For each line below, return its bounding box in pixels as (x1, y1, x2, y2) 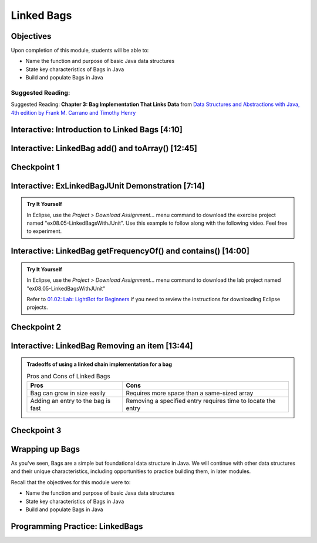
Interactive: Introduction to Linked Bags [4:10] (11, 124, 183, 135)
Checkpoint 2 (11, 322, 62, 332)
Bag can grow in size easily (30, 389, 106, 397)
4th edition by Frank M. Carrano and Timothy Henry (11, 109, 136, 116)
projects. (26, 304, 48, 311)
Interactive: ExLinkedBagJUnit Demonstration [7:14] (11, 181, 205, 191)
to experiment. (26, 228, 62, 235)
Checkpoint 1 (11, 162, 60, 172)
